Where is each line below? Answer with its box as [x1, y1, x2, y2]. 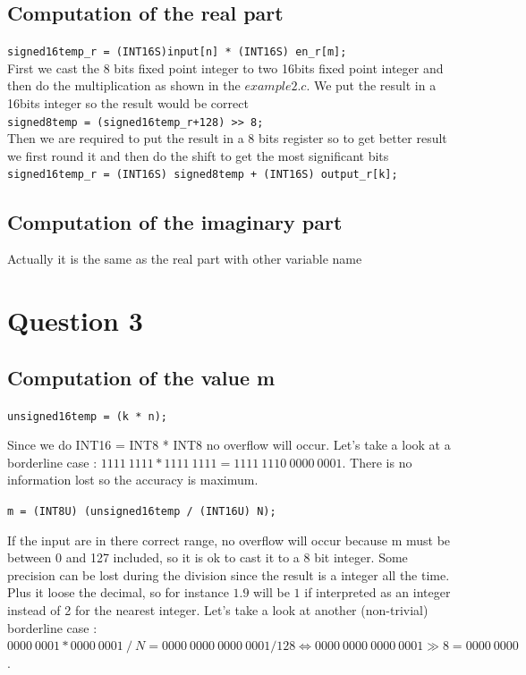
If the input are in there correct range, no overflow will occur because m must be [7, 530, 451, 549]
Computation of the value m [7, 363, 276, 391]
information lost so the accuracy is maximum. [7, 470, 259, 489]
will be [253, 583, 290, 602]
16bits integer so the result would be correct [7, 94, 249, 113]
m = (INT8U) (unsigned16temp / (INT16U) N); [7, 504, 276, 518]
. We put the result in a [306, 76, 437, 95]
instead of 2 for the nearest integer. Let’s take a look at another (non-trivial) [7, 600, 428, 619]
